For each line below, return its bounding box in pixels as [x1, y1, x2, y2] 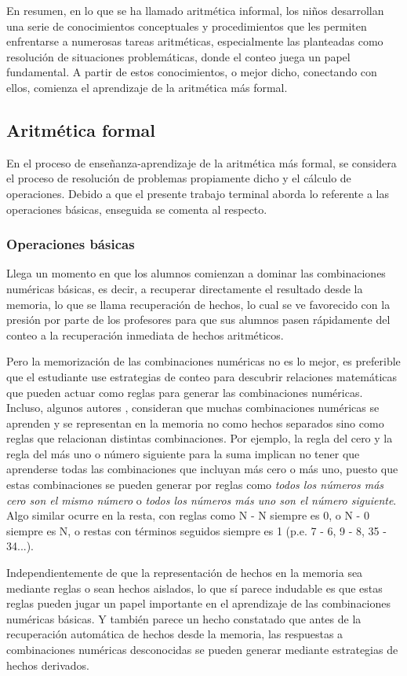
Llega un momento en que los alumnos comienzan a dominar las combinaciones [6, 265, 386, 281]
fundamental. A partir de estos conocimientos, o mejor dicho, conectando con [6, 64, 377, 80]
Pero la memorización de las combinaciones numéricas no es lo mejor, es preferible [6, 353, 401, 369]
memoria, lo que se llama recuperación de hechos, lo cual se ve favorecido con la [6, 296, 391, 312]
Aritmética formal [6, 117, 156, 141]
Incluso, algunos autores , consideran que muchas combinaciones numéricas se [6, 399, 380, 416]
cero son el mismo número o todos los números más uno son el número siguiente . [6, 491, 397, 508]
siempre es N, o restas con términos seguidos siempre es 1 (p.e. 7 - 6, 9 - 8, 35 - [6, 522, 387, 538]
